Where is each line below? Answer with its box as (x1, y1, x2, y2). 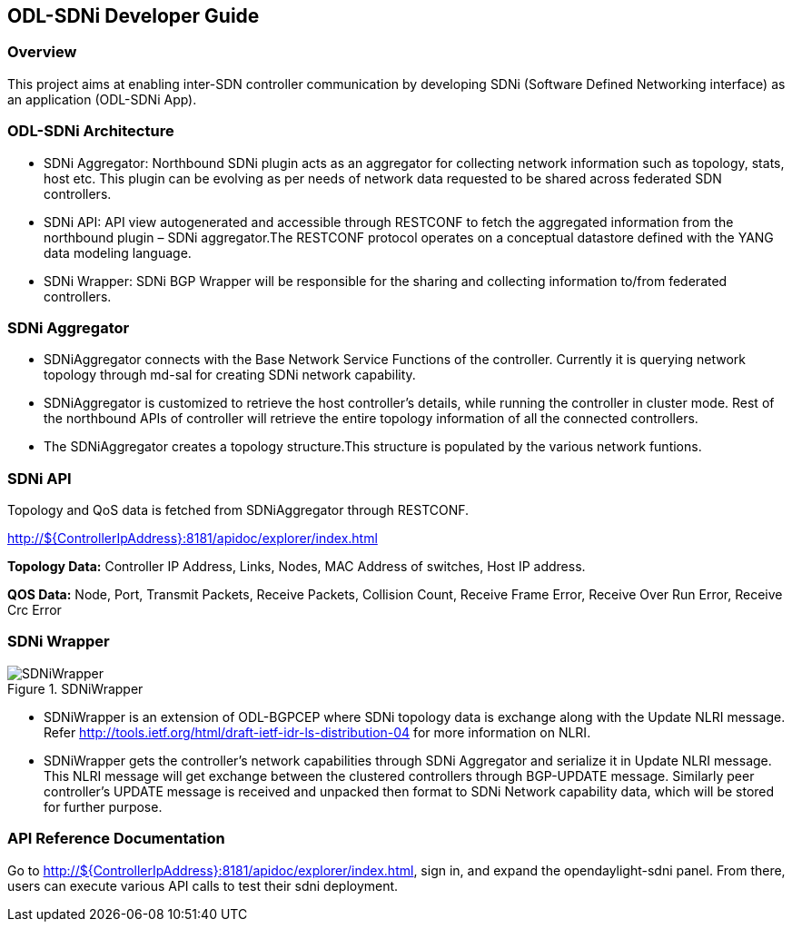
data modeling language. (44, 244, 192, 261)
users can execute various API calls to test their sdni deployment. (7, 877, 399, 894)
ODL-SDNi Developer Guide (7, 5, 260, 27)
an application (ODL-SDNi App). (7, 91, 197, 107)
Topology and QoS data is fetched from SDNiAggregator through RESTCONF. (7, 502, 470, 519)
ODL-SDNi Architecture (7, 122, 174, 141)
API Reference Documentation (7, 829, 225, 848)
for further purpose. (44, 798, 163, 815)
